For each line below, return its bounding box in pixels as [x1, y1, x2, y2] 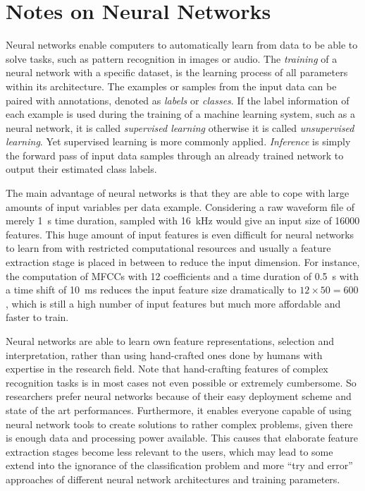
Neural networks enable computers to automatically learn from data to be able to [6, 37, 358, 52]
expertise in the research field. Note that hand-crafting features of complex [6, 361, 328, 376]
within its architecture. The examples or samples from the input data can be [6, 78, 337, 93]
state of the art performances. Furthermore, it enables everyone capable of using [6, 402, 352, 417]
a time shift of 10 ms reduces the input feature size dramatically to [6, 282, 297, 297]
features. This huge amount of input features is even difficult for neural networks [6, 226, 354, 241]
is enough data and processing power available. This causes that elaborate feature [6, 430, 358, 445]
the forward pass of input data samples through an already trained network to [6, 147, 344, 162]
